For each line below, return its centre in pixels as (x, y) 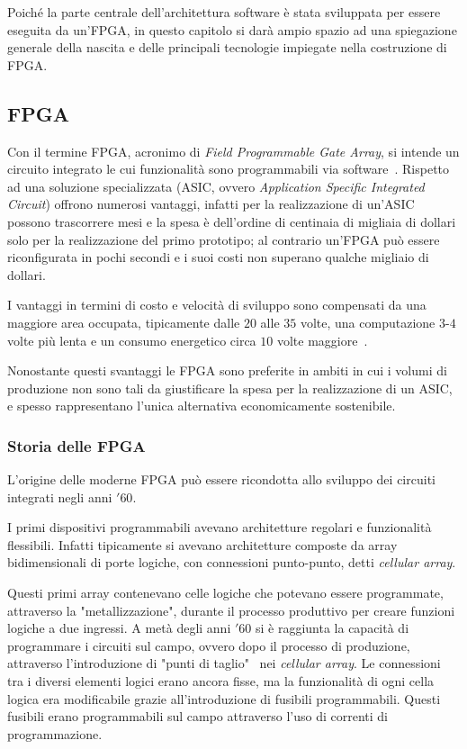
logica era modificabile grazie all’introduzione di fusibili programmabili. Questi (224, 698)
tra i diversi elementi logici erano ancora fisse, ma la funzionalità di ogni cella (221, 681)
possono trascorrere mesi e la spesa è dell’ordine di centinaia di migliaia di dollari (232, 221)
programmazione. (55, 733)
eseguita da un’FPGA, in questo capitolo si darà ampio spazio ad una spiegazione (232, 29)
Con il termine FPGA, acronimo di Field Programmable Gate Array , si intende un (233, 151)
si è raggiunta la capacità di (332, 628)
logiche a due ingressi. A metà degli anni (119, 628)
